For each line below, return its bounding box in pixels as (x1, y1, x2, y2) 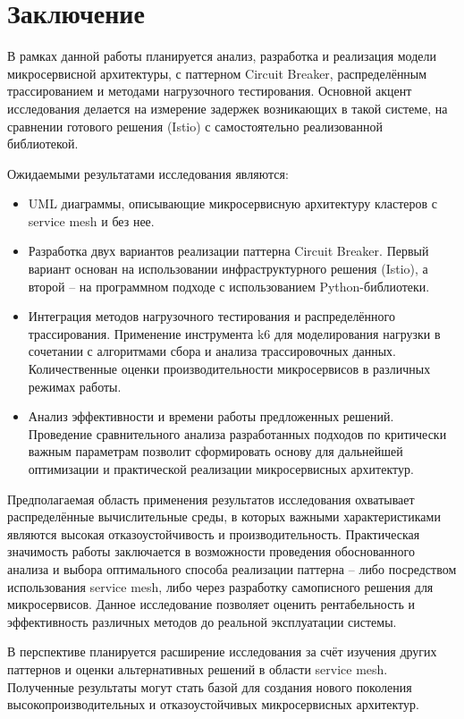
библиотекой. (7, 134, 79, 153)
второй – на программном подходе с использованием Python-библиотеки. (28, 276, 430, 295)
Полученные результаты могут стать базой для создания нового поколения (7, 677, 412, 696)
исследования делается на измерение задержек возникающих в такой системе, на (7, 98, 448, 117)
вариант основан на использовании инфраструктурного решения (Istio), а (28, 259, 428, 278)
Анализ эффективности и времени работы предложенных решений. (28, 407, 394, 426)
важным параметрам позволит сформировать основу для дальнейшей (28, 442, 403, 461)
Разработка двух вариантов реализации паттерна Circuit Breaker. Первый (28, 241, 429, 260)
